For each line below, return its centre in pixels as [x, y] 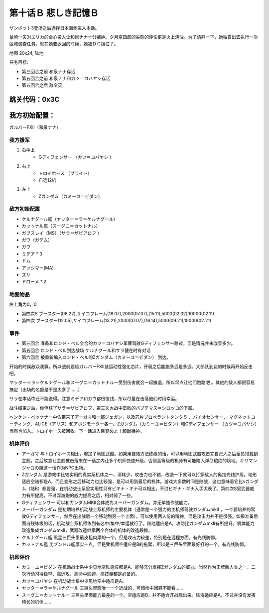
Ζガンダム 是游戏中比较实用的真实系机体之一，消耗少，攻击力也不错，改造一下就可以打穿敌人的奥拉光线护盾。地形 [139, 475]
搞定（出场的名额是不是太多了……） [46, 389]
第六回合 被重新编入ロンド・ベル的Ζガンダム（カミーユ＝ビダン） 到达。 [96, 357]
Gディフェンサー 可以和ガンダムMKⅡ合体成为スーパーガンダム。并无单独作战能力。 [107, 502]
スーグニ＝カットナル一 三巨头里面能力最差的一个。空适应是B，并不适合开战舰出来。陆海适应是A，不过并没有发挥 [139, 595]
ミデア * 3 [32, 253]
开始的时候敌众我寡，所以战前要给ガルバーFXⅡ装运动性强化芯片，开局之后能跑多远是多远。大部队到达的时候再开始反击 [131, 367]
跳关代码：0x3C [34, 100]
